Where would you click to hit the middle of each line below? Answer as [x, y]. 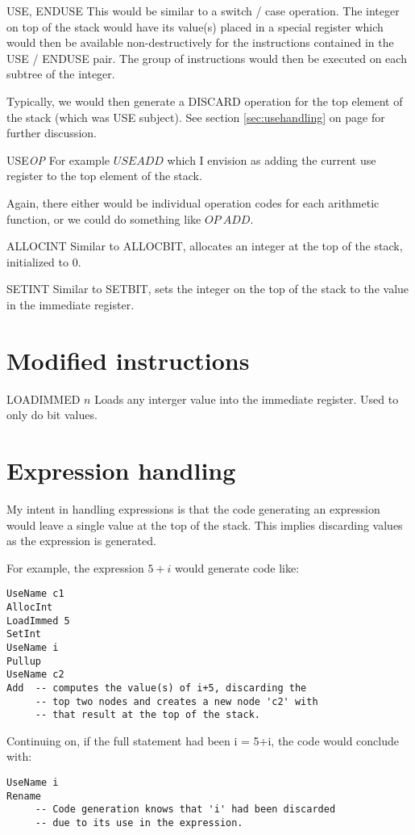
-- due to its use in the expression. [139, 823]
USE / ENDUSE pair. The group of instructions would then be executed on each [207, 58]
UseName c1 [35, 594]
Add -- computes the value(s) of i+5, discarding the [157, 688]
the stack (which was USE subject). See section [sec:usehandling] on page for [196, 117]
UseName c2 [35, 675]
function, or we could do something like [104, 218]
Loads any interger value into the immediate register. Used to [247, 399]
